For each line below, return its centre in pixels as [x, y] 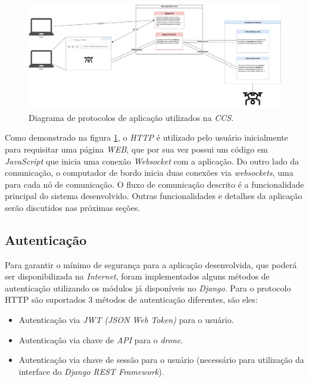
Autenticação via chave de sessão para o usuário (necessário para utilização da [161, 360]
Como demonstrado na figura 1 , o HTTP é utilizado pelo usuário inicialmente [146, 137]
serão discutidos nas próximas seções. [73, 207]
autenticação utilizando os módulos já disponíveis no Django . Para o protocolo [148, 288]
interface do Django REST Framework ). [91, 371]
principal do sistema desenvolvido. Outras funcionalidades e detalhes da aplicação [154, 196]
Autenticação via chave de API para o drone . [101, 339]
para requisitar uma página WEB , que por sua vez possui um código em [136, 149]
